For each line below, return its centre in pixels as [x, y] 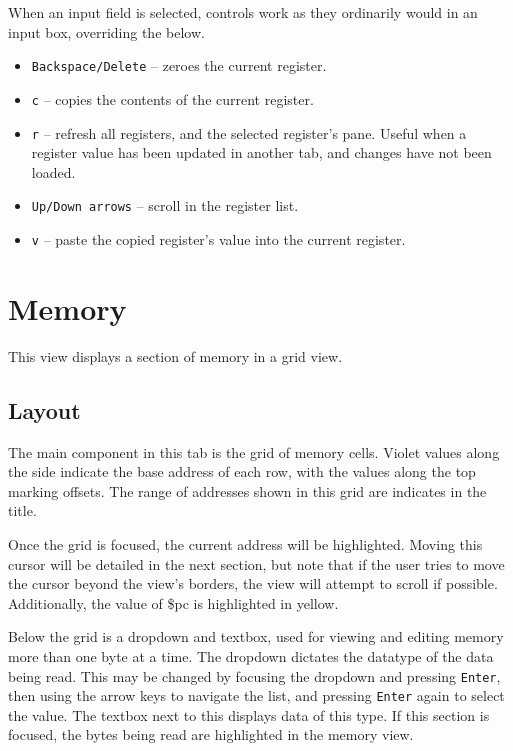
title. [22, 510]
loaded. [53, 171]
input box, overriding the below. [106, 31]
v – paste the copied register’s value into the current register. [218, 239]
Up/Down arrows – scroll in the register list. [165, 205]
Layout [44, 409]
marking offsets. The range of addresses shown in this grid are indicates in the [247, 490]
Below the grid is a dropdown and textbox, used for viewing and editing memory [256, 636]
